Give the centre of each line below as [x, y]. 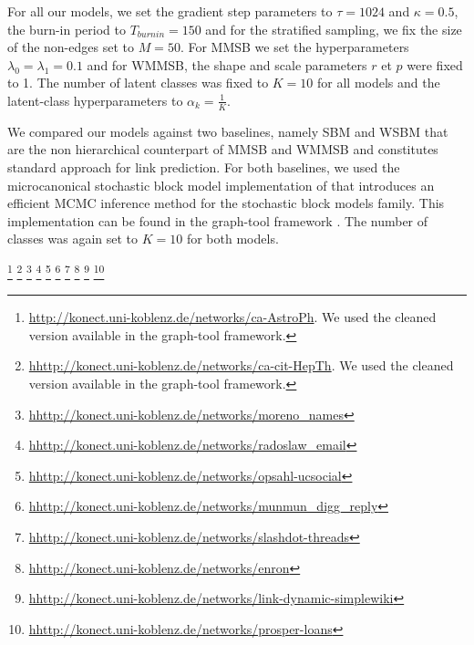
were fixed [435, 64]
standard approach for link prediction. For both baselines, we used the [204, 166]
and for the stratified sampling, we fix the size [334, 29]
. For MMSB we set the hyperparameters [294, 47]
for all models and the [379, 83]
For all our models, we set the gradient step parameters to [170, 11]
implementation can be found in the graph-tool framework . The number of [218, 220]
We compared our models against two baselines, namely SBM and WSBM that [228, 131]
